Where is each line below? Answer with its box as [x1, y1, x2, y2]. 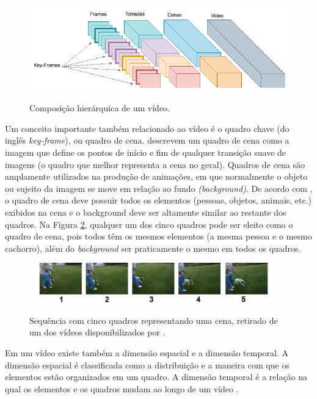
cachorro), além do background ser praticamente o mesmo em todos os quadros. [5, 241, 301, 254]
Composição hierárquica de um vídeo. [29, 101, 170, 114]
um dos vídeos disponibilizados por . [29, 326, 166, 339]
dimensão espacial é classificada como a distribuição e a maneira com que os [5, 358, 290, 371]
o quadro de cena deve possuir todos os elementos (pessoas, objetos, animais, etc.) [5, 194, 312, 207]
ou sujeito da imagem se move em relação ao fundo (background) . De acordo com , [5, 181, 313, 194]
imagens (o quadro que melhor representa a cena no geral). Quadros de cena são [5, 158, 305, 170]
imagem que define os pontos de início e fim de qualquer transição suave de [5, 145, 286, 158]
